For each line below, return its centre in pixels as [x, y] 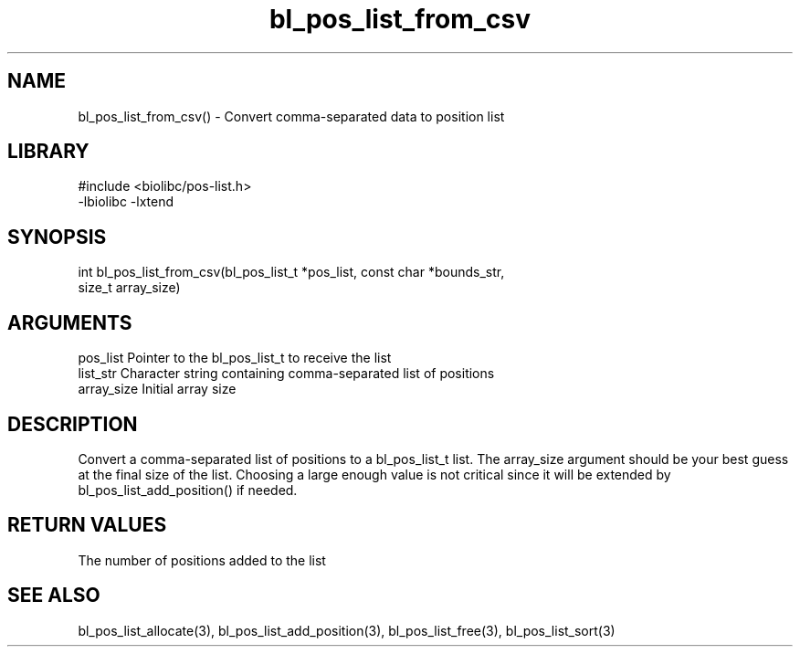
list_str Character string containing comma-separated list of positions [286, 374]
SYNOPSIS [57, 237]
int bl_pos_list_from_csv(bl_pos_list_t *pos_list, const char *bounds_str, [291, 272]
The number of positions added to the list [202, 560]
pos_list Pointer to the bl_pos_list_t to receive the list [235, 358]
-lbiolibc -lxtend [126, 202]
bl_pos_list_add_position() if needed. [188, 490]
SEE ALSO [54, 596]
